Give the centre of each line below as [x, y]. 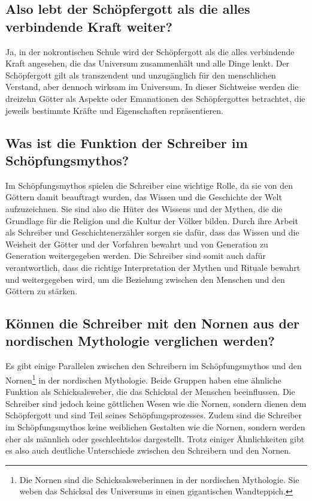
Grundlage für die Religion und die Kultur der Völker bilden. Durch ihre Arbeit [152, 220]
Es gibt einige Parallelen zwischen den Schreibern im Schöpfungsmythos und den [154, 366]
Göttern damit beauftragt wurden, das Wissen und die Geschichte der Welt [144, 197]
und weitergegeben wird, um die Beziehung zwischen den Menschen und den [145, 279]
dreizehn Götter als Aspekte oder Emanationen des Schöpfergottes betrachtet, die [155, 98]
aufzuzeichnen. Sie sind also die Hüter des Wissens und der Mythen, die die [144, 208]
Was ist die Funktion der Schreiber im [127, 142]
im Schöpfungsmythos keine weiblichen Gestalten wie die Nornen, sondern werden [155, 426]
